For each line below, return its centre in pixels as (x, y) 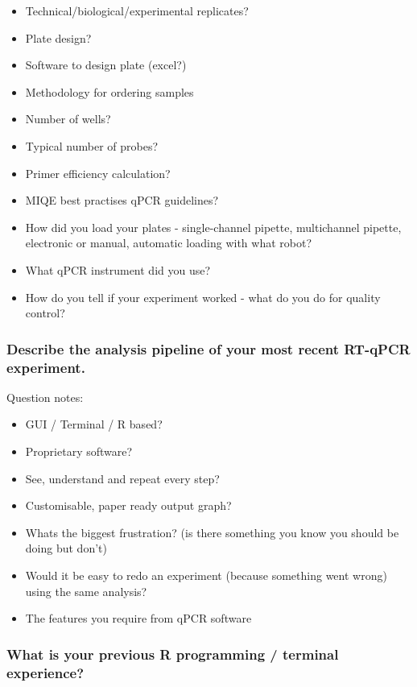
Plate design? (58, 37)
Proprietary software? (79, 451)
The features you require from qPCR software (138, 618)
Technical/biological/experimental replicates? (137, 10)
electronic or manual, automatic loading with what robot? (168, 243)
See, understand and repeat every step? (122, 478)
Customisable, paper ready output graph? (128, 505)
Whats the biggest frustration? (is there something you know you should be (212, 532)
